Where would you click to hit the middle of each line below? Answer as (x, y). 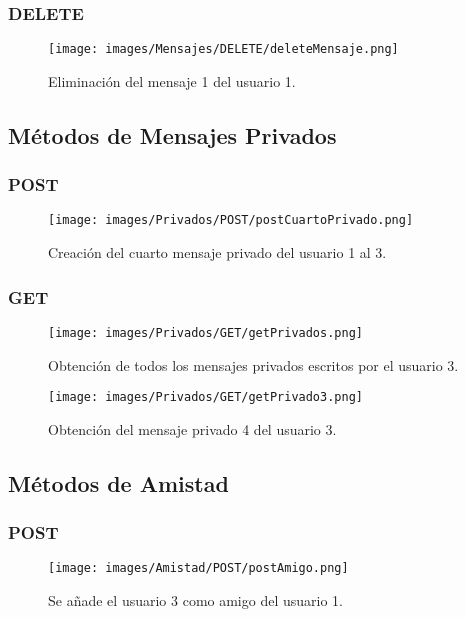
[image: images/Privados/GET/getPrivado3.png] (205, 397)
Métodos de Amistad (118, 482)
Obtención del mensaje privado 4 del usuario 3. (192, 428)
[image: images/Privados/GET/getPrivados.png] (205, 332)
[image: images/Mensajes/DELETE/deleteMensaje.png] (223, 49)
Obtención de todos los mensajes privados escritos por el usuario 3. (253, 364)
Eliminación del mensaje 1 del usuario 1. (172, 80)
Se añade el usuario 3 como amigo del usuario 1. (195, 600)
